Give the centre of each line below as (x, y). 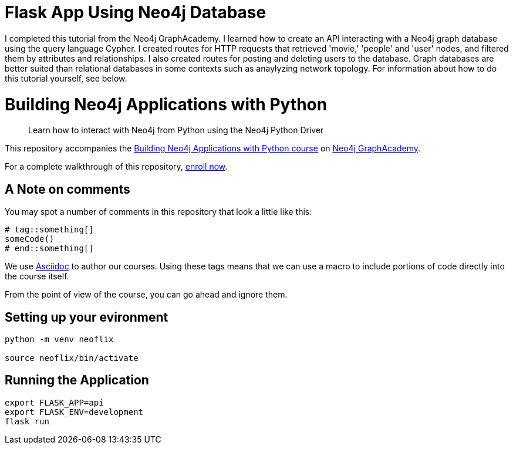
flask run (27, 421)
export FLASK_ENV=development (74, 412)
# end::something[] (49, 249)
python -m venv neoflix (59, 339)
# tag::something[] (49, 230)
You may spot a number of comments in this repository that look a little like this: (158, 212)
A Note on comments (67, 189)
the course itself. (37, 276)
